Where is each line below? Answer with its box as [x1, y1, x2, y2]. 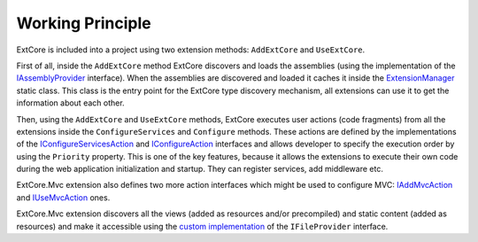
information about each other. [16, 98, 125, 108]
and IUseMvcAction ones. [16, 191, 111, 203]
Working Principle [16, 13, 151, 33]
